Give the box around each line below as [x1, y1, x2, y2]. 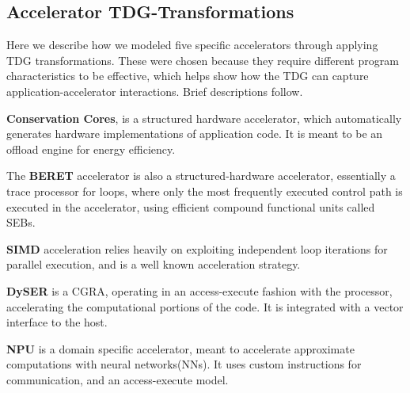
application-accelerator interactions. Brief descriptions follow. [6, 82, 303, 99]
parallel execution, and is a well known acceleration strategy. [6, 256, 301, 273]
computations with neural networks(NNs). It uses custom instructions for [6, 356, 362, 372]
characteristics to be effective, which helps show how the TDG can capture [6, 67, 369, 84]
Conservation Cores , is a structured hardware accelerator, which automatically [6, 109, 402, 126]
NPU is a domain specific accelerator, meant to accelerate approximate [6, 340, 355, 357]
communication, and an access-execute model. [6, 371, 229, 387]
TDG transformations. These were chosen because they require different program [6, 52, 400, 68]
